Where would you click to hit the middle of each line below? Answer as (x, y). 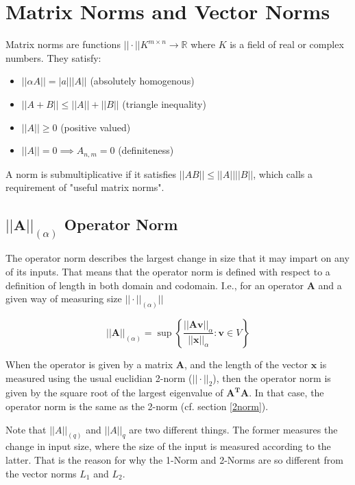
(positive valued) (96, 127)
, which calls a (283, 173)
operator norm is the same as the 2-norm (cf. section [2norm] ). (137, 406)
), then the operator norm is (272, 377)
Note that (26, 429)
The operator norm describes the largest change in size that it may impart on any (177, 258)
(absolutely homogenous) (142, 81)
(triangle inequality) (164, 103)
